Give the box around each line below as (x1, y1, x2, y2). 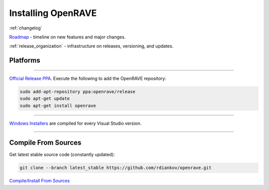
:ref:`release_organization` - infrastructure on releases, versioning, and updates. (9, 43, 174, 49)
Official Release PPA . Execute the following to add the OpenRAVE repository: (9, 75, 166, 81)
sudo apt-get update (19, 96, 70, 102)
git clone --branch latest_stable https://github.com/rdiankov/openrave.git (19, 165, 212, 171)
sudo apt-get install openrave (19, 103, 97, 108)
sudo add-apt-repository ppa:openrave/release (19, 89, 135, 94)
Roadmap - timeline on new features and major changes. (9, 34, 126, 40)
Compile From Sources (9, 139, 82, 147)
